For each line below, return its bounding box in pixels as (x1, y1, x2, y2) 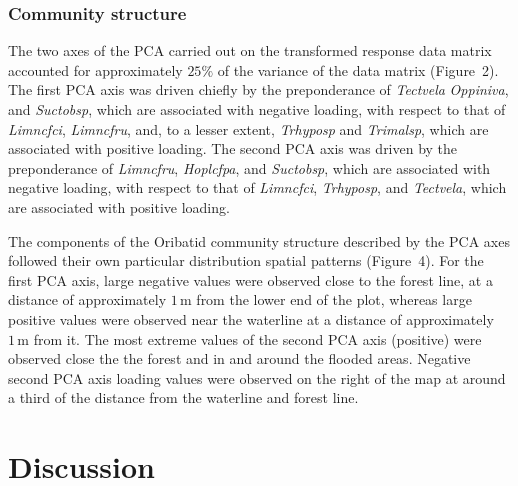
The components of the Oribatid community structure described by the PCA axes (8, 230, 510, 251)
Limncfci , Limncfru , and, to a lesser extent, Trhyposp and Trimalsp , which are (8, 118, 489, 139)
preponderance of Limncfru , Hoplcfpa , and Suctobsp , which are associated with (8, 157, 491, 178)
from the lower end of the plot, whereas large (196, 289, 472, 310)
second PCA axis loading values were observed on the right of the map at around (8, 367, 506, 388)
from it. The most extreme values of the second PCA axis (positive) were (33, 328, 482, 349)
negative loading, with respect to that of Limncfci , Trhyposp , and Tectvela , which (8, 177, 507, 198)
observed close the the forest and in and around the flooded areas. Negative (8, 348, 471, 369)
